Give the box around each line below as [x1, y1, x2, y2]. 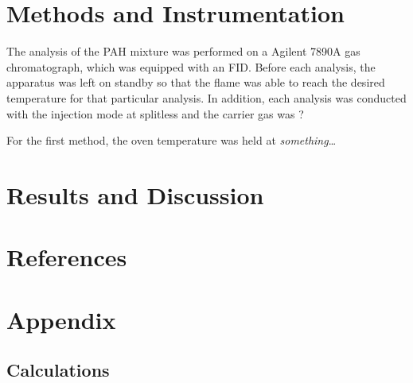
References [6, 241, 127, 273]
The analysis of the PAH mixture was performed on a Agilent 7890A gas [6, 43, 360, 60]
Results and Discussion [6, 178, 264, 211]
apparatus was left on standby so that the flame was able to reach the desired [6, 74, 385, 91]
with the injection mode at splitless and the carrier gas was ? [6, 105, 304, 122]
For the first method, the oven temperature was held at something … [6, 132, 337, 149]
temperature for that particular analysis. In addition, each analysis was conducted [6, 89, 407, 106]
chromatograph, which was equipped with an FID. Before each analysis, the [6, 58, 376, 75]
